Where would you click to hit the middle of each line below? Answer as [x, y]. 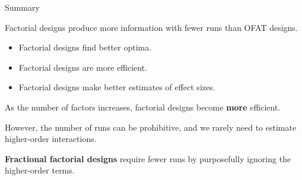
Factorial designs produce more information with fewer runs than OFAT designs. [151, 27]
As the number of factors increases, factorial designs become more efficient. [143, 107]
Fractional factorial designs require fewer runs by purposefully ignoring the [148, 158]
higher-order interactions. [51, 139]
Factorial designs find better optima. [85, 47]
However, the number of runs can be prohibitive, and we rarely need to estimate [151, 127]
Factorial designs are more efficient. [83, 67]
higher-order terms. [40, 170]
